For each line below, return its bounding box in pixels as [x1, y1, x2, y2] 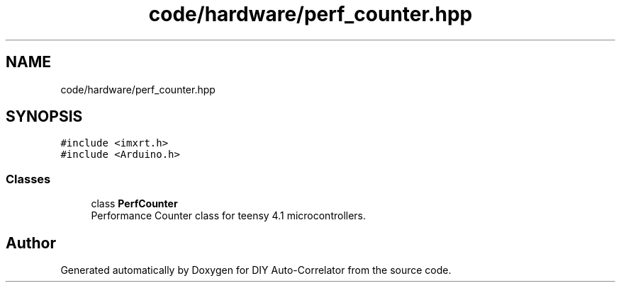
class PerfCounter [91, 197, 178, 210]
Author [6, 234, 56, 252]
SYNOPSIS [6, 108, 83, 126]
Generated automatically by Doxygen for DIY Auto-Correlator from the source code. [60, 264, 452, 277]
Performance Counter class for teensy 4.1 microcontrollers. [91, 209, 367, 222]
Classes [6, 171, 51, 186]
